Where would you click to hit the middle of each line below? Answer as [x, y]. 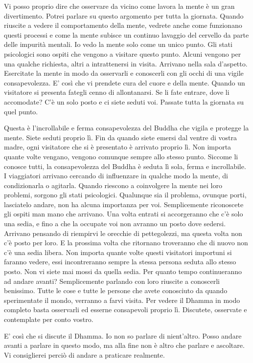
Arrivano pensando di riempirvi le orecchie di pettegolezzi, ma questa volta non [123, 233]
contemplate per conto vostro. [49, 319]
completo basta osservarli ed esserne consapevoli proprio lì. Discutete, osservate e [126, 310]
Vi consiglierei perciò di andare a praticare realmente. [84, 354]
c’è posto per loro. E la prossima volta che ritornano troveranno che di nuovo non [126, 243]
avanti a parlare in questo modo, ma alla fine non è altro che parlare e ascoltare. [124, 345]
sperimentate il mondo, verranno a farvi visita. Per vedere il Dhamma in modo [122, 300]
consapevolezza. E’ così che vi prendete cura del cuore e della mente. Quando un [125, 82]
